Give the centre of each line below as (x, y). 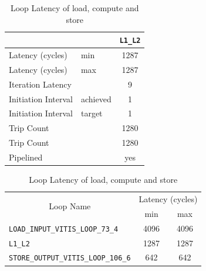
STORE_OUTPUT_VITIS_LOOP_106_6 (70, 258)
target (92, 113)
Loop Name (70, 206)
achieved (96, 98)
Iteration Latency (40, 84)
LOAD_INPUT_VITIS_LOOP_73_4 (64, 229)
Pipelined (26, 157)
